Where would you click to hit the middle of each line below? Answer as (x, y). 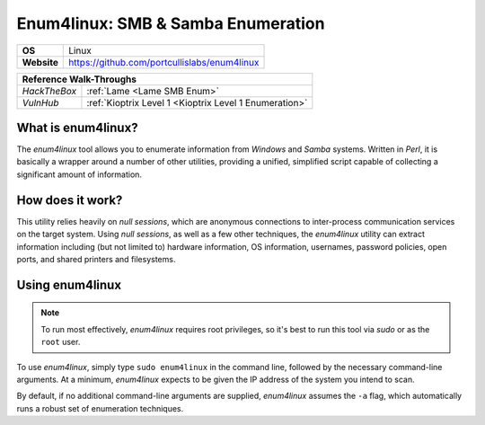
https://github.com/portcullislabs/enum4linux (164, 62)
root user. (61, 342)
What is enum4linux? (77, 127)
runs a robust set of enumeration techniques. (100, 408)
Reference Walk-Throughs (79, 79)
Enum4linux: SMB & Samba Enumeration (171, 23)
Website (40, 62)
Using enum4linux (69, 284)
